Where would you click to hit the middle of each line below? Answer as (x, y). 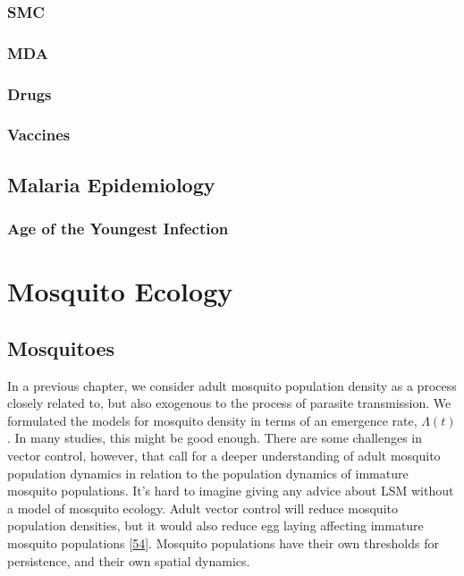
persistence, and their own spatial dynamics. (129, 560)
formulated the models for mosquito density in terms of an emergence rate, (212, 420)
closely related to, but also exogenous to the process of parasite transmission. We (229, 403)
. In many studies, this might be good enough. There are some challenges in (215, 438)
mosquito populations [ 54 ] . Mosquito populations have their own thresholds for (223, 542)
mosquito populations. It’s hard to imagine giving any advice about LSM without (231, 491)
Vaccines (39, 135)
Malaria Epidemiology (111, 184)
